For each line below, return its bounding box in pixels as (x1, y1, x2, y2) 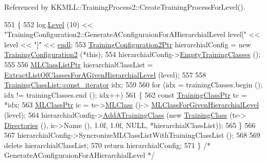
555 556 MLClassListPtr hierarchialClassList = (4, 59, 153, 69)
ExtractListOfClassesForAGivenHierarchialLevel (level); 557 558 (4, 69, 206, 80)
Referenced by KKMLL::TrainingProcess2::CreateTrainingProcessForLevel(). (4, 2, 245, 12)
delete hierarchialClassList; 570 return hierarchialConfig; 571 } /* (4, 139, 211, 150)
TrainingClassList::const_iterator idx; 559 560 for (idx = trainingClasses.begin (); (4, 79, 262, 90)
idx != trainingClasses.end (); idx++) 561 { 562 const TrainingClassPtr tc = (4, 89, 247, 100)
